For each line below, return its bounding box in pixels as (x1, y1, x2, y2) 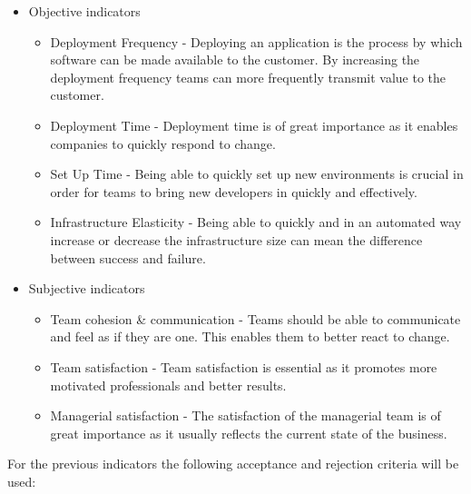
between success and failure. (50, 248, 206, 267)
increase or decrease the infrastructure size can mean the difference (50, 230, 423, 249)
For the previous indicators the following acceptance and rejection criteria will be (7, 454, 459, 473)
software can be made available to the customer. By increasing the (50, 50, 420, 69)
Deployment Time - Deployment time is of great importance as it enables (50, 115, 458, 134)
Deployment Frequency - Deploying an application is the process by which (50, 32, 463, 51)
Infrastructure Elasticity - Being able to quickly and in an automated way (50, 212, 462, 232)
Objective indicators (28, 2, 141, 20)
